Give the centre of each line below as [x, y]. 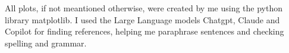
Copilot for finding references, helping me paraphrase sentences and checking [144, 31]
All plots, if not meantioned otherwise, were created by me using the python [144, 8]
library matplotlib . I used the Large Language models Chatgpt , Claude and [142, 19]
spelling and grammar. [46, 43]
